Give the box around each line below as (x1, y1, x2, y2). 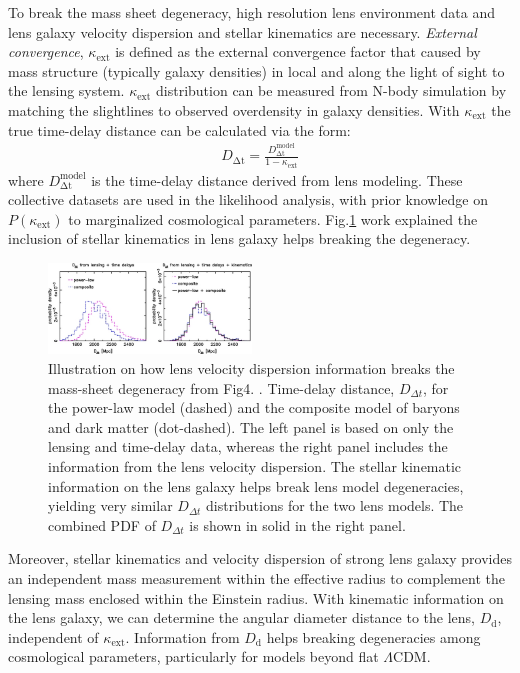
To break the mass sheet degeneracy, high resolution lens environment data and (8, 2, 496, 22)
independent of (8, 626, 99, 647)
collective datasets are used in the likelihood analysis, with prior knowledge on (8, 189, 489, 210)
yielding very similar (48, 495, 173, 516)
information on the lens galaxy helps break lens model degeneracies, (48, 475, 464, 496)
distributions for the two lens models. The (206, 495, 464, 516)
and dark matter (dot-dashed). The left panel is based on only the (48, 416, 454, 437)
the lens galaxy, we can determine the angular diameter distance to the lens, (8, 607, 475, 628)
